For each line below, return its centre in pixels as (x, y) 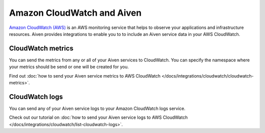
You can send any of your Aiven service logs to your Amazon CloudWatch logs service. (97, 108)
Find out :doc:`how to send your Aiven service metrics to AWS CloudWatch (85, 76)
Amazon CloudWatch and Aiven (75, 13)
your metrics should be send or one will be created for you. (69, 67)
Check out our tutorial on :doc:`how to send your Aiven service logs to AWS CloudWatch (98, 117)
